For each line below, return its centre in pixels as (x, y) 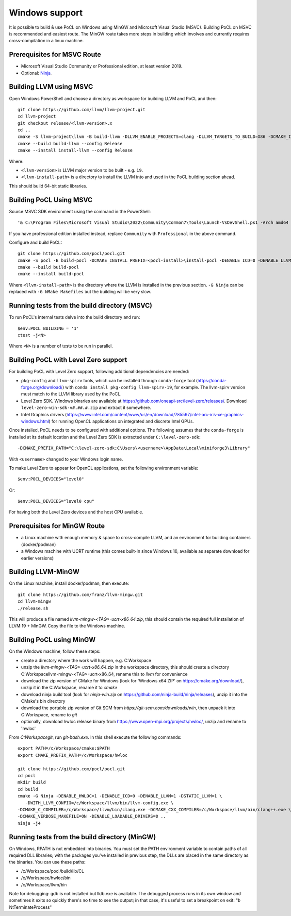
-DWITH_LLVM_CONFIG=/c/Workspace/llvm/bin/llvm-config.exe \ (99, 803)
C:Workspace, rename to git (49, 714)
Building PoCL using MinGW (52, 640)
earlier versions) (37, 558)
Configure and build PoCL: (35, 242)
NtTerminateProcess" (30, 907)
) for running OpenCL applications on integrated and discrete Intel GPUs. (121, 421)
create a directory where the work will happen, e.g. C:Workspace (86, 660)
